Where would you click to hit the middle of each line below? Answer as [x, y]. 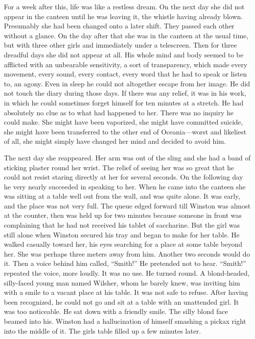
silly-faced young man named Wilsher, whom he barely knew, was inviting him [122, 282]
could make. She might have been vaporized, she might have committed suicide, [124, 122]
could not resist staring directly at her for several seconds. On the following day [124, 177]
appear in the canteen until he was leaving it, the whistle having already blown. [123, 16]
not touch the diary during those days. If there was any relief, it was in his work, [125, 93]
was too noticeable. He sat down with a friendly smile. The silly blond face [116, 311]
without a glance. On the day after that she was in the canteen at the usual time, [126, 35]
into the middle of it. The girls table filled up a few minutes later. [103, 330]
